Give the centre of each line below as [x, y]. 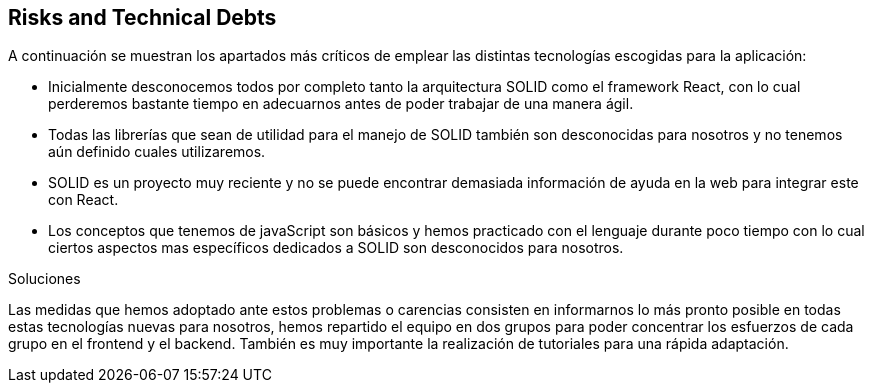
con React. [83, 200]
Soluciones [44, 279]
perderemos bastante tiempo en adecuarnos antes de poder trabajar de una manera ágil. [341, 104]
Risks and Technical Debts [142, 17]
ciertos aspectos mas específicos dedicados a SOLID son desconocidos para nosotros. [336, 248]
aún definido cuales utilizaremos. [157, 152]
